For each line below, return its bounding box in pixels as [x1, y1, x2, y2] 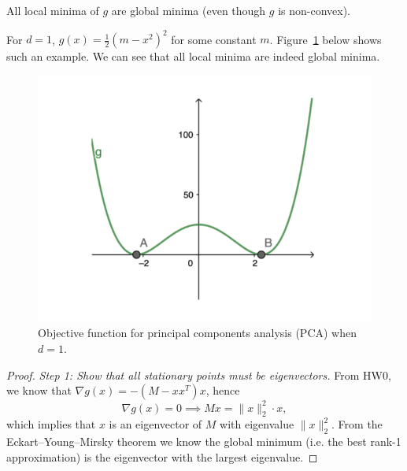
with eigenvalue [220, 416, 294, 432]
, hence [205, 382, 240, 399]
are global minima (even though [111, 2, 266, 18]
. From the [331, 416, 383, 432]
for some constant [171, 31, 257, 47]
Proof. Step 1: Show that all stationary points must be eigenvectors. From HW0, [6, 366, 391, 383]
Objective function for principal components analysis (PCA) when [38, 325, 357, 341]
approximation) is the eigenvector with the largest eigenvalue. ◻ [6, 448, 318, 465]
